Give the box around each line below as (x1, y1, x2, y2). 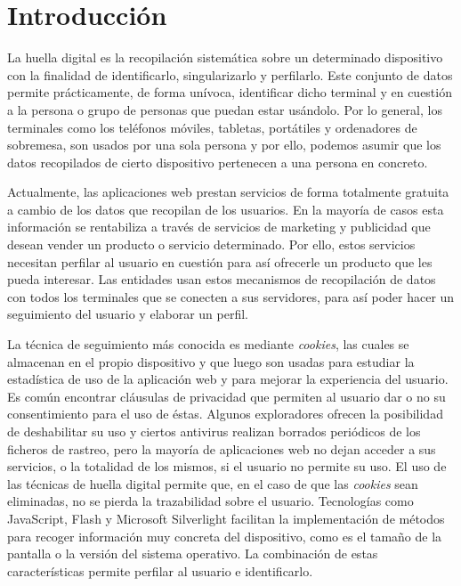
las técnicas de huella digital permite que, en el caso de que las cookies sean (7, 474, 418, 492)
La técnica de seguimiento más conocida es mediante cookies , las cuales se (7, 335, 409, 354)
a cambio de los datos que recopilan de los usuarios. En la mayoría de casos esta (7, 199, 444, 218)
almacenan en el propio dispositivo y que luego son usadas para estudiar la (7, 352, 415, 370)
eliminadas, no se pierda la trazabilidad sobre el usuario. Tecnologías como (7, 492, 414, 510)
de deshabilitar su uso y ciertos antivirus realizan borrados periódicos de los (7, 422, 421, 440)
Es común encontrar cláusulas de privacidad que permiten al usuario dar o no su (7, 387, 446, 405)
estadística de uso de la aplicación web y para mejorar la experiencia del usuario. (7, 370, 449, 388)
